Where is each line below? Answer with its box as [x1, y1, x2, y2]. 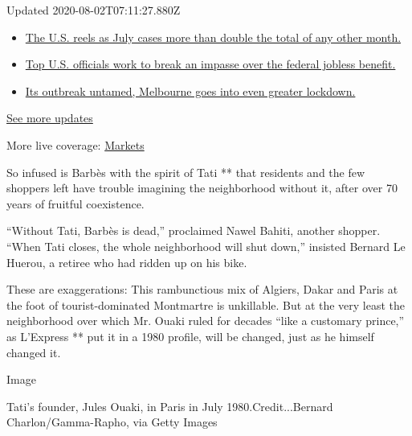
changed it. [6, 343, 61, 360]
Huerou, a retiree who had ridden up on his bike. [6, 253, 247, 270]
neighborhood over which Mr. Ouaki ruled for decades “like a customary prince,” [6, 312, 405, 329]
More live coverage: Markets [6, 136, 145, 153]
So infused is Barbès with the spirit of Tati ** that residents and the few [6, 163, 365, 180]
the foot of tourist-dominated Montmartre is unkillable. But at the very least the [6, 296, 406, 313]
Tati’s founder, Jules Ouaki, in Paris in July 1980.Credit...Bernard [6, 397, 333, 414]
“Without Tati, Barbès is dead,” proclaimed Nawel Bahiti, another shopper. [6, 222, 381, 239]
